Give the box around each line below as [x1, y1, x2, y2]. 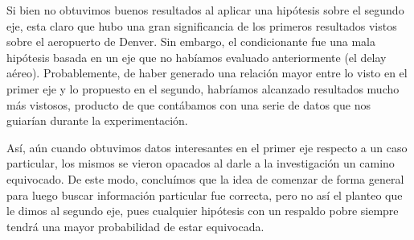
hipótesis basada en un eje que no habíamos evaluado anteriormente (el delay [6, 48, 387, 65]
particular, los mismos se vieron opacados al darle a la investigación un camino [6, 155, 395, 172]
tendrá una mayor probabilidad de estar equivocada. [6, 217, 264, 234]
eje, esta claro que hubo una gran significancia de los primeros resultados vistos [6, 17, 397, 34]
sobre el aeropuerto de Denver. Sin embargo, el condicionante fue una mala [6, 33, 375, 50]
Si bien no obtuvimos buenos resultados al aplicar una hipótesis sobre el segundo [6, 2, 404, 18]
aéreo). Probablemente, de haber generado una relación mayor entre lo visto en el [6, 64, 408, 81]
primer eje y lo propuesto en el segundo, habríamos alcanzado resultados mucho [6, 80, 400, 97]
